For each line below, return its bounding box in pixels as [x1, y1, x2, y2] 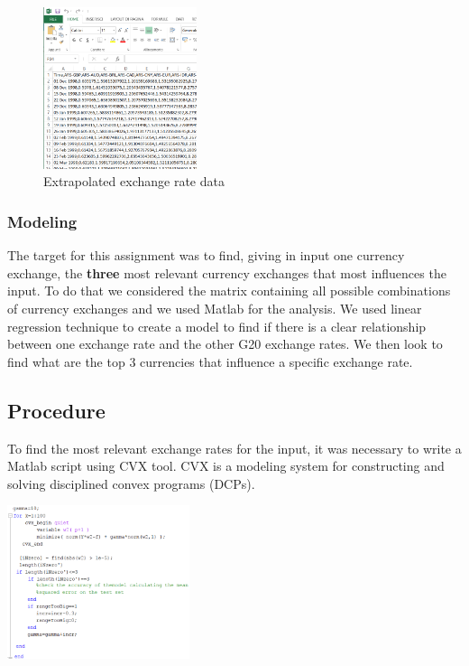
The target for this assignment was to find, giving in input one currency [7, 246, 405, 265]
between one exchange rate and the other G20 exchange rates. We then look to [7, 334, 443, 353]
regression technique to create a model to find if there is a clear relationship [7, 316, 427, 335]
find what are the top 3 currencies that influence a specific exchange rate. [7, 352, 413, 371]
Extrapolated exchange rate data [43, 172, 225, 191]
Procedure [7, 396, 106, 424]
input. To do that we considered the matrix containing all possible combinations [7, 281, 451, 300]
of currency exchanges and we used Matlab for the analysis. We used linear [7, 299, 422, 317]
